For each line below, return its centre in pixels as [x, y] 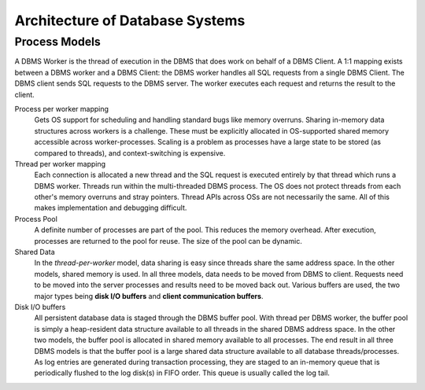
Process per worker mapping [62, 109]
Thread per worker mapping [60, 164]
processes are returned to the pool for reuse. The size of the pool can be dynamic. [168, 241]
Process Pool [36, 219]
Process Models [58, 42]
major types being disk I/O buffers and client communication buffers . [149, 296]
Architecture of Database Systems [130, 20]
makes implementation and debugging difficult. [111, 208]
